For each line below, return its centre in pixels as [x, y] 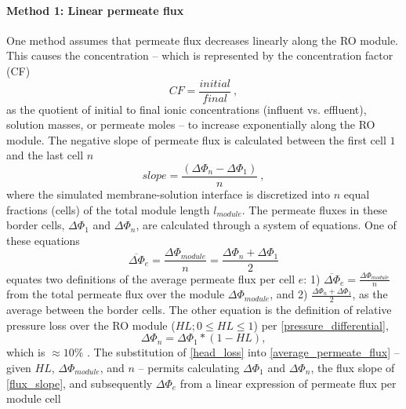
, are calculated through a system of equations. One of [266, 225]
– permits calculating [189, 367]
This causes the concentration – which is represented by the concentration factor [200, 55]
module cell [34, 398]
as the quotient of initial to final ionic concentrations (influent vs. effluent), [187, 109]
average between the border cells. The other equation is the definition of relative [199, 310]
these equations [43, 240]
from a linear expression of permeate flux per [288, 383]
